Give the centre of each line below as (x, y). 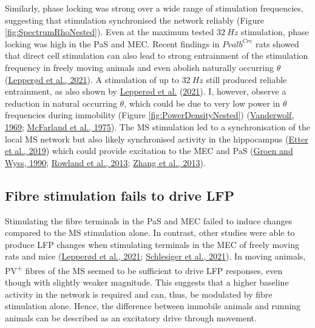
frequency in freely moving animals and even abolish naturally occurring (139, 67)
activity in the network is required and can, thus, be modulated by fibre (139, 294)
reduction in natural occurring (61, 103)
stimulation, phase (275, 32)
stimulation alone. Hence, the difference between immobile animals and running (153, 306)
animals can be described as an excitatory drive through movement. (131, 317)
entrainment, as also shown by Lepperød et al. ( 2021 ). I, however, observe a (146, 91)
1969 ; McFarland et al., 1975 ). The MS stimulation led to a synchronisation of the (157, 126)
